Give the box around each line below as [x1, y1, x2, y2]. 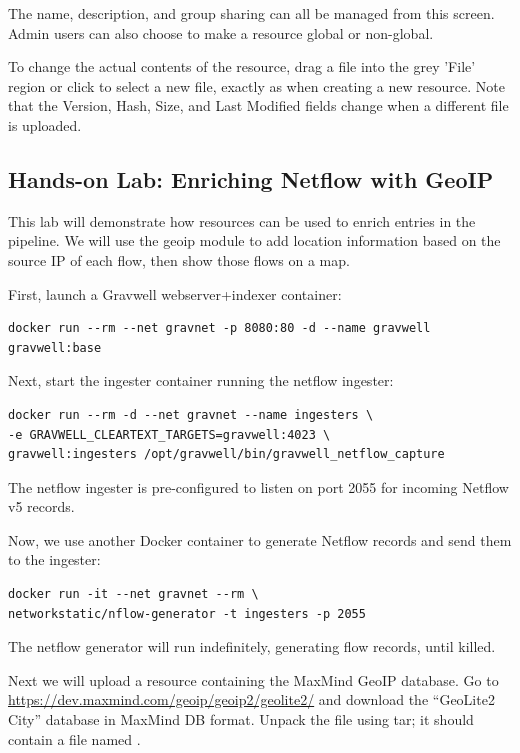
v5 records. [8, 496, 75, 517]
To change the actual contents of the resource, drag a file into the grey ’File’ [8, 56, 476, 77]
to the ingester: [8, 549, 101, 570]
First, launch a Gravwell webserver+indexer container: [8, 283, 342, 304]
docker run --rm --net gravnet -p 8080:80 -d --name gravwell [8, 321, 431, 336]
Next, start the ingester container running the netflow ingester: [8, 370, 394, 391]
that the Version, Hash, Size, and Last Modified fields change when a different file [8, 95, 509, 116]
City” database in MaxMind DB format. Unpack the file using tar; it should [8, 709, 474, 730]
